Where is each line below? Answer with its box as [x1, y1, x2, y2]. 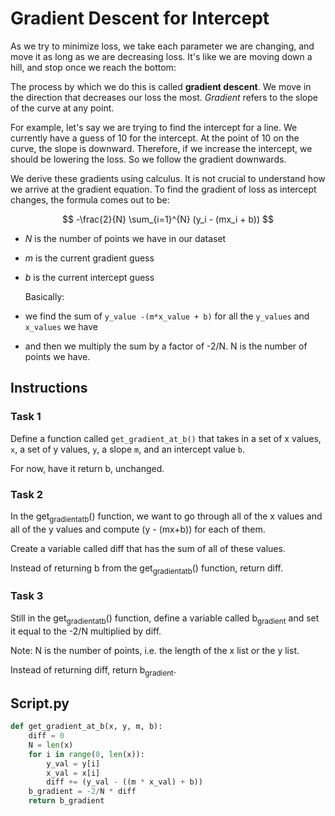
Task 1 [10, 410, 42, 424]
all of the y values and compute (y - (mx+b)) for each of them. [10, 523, 266, 535]
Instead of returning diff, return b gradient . [10, 663, 177, 678]
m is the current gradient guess [24, 252, 155, 264]
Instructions [10, 380, 88, 397]
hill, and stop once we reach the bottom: [10, 61, 177, 73]
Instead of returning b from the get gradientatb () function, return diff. [10, 562, 284, 576]
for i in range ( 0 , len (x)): [28, 749, 145, 759]
